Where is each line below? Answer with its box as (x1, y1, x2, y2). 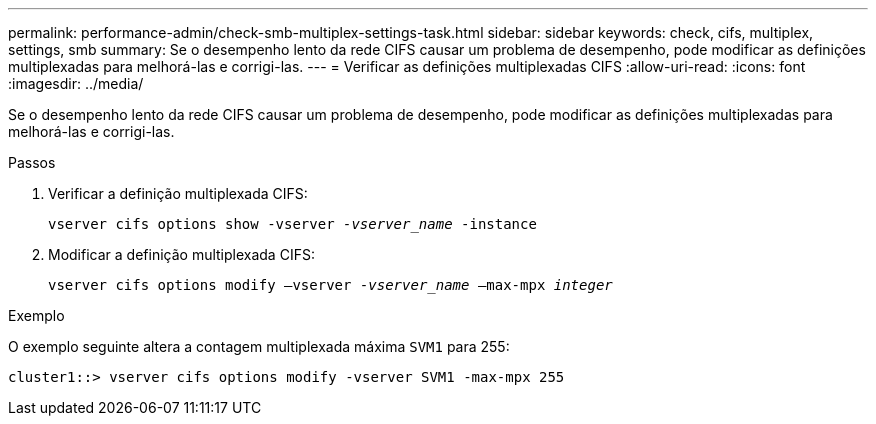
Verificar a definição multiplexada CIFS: (48, 185, 308, 202)
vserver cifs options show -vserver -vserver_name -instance (48, 216, 537, 232)
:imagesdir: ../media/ (8, 75, 144, 92)
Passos (8, 154, 56, 171)
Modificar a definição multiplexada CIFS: (48, 246, 315, 263)
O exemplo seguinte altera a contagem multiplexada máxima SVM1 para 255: (8, 338, 510, 355)
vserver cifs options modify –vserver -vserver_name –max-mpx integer (48, 277, 613, 293)
